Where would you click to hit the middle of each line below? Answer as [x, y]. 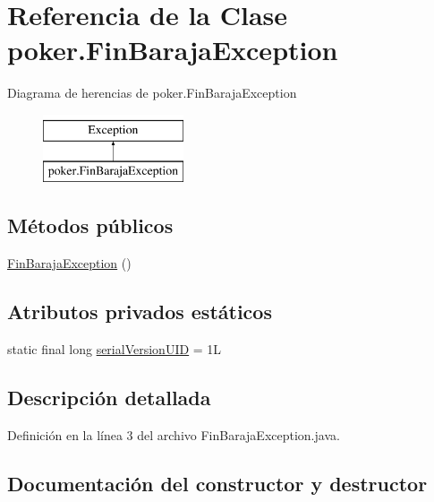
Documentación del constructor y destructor [217, 483]
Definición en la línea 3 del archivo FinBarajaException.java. [174, 434]
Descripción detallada [109, 398]
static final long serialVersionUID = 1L [115, 349]
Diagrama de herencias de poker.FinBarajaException [152, 93]
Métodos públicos [90, 225]
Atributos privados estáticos [140, 312]
